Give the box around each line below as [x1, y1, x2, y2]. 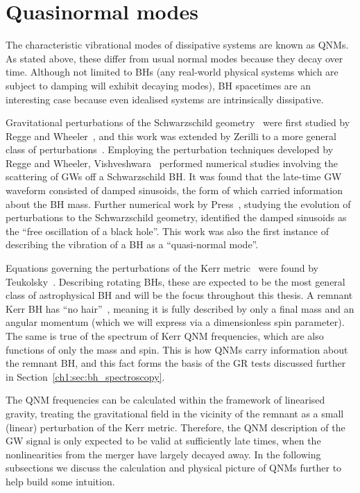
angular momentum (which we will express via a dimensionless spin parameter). [6, 315, 345, 329]
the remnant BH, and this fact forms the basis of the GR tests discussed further [6, 356, 346, 370]
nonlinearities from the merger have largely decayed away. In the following [6, 447, 321, 461]
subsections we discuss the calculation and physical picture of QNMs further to [6, 460, 342, 475]
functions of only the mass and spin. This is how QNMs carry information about [6, 342, 348, 356]
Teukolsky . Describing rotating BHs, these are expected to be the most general [6, 274, 345, 288]
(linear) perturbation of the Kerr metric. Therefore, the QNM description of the [6, 420, 345, 434]
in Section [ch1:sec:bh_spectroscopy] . [6, 369, 165, 383]
